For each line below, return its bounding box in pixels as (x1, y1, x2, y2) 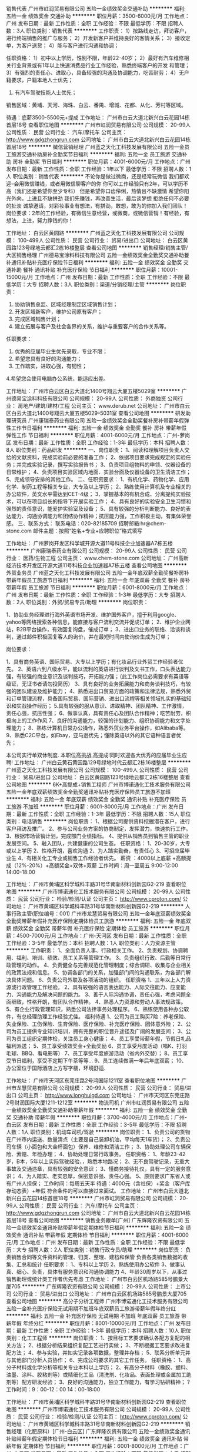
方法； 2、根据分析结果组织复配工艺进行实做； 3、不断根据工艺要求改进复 (11, 1342, 191, 1348)
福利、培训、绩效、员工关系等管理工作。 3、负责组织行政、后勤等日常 (16, 954, 186, 961)
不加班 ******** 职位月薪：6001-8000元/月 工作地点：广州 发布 (22, 803, 179, 810)
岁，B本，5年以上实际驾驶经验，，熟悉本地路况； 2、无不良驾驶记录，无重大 (6, 1158, 190, 1165)
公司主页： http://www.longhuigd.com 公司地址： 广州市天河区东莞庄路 (17, 1092, 190, 1098)
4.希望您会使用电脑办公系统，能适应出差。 (6, 375, 109, 382)
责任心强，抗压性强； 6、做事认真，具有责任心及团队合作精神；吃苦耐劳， (6, 710, 186, 717)
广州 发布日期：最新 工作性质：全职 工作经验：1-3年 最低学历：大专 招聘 (6, 591, 181, 598)
